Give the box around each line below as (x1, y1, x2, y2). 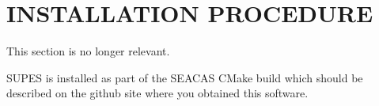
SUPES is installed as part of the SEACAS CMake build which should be (6, 69, 363, 85)
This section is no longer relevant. (6, 43, 170, 59)
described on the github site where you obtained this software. (6, 85, 309, 101)
